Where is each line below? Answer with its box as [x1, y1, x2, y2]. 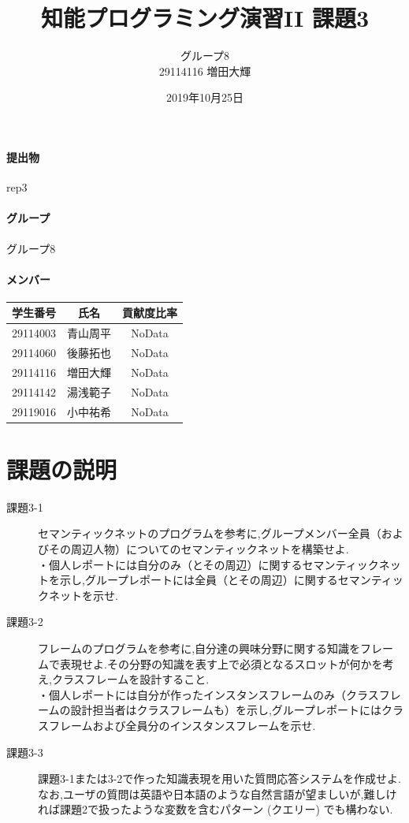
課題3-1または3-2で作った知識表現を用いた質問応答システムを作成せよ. [38, 770, 401, 787]
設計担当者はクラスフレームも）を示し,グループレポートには [70, 702, 381, 718]
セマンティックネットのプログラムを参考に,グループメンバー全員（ [38, 525, 381, 542]
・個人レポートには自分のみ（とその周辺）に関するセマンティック [38, 556, 379, 572]
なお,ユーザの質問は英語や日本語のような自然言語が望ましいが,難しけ [38, 785, 397, 802]
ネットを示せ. [48, 587, 118, 603]
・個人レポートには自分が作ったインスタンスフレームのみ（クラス [38, 686, 379, 702]
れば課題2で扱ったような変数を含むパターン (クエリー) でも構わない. [38, 801, 393, 817]
